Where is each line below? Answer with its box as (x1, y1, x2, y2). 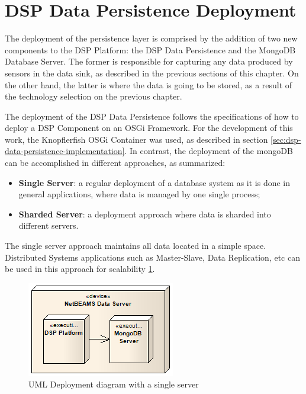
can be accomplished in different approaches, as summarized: (5, 156, 226, 169)
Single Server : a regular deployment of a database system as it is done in (18, 176, 291, 188)
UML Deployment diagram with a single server (28, 378, 199, 390)
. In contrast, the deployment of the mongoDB (124, 145, 293, 157)
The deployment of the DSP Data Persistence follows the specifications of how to (5, 110, 299, 122)
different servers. (18, 219, 79, 232)
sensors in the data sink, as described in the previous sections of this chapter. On (5, 66, 299, 79)
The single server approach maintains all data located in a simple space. (5, 239, 266, 252)
